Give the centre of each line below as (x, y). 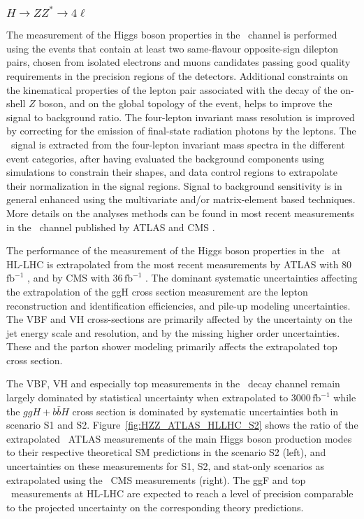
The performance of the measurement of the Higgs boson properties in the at (174, 250)
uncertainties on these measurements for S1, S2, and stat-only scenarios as (165, 466)
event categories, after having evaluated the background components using (165, 158)
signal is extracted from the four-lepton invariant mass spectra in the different (178, 144)
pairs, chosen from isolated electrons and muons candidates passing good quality (179, 62)
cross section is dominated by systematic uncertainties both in (205, 411)
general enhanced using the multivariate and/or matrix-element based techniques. (181, 199)
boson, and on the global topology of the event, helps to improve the (185, 103)
